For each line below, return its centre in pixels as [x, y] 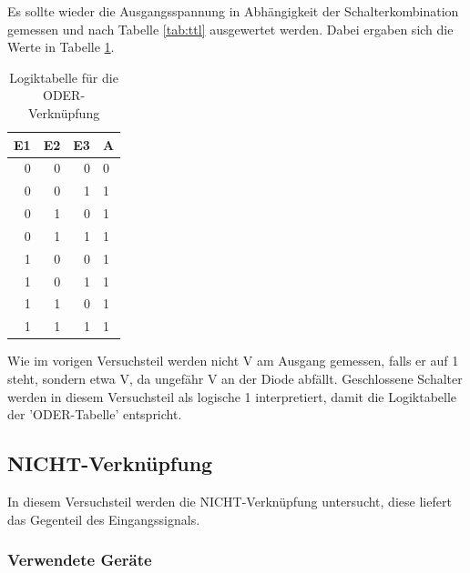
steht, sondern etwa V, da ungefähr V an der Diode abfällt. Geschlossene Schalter [235, 378]
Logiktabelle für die [64, 77]
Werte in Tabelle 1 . [61, 47]
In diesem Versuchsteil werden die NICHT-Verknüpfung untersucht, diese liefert [230, 501]
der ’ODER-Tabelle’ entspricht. [95, 414]
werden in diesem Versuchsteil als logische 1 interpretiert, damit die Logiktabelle [232, 396]
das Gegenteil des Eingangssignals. [104, 519]
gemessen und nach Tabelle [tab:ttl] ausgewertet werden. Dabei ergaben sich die [230, 29]
